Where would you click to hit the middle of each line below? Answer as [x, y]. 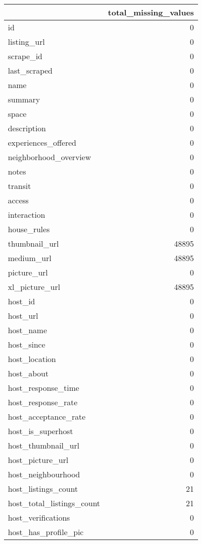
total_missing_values [151, 12]
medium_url [30, 258]
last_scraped [30, 70]
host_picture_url [38, 460]
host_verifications [39, 517]
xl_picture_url [34, 287]
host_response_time [44, 388]
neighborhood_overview [50, 157]
